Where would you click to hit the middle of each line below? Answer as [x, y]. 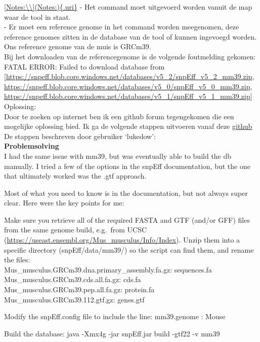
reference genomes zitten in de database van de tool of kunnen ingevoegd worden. [131, 36]
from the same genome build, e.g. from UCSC [76, 230]
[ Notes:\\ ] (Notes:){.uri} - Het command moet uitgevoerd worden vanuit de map [128, 7]
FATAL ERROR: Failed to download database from [84, 66]
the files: [17, 260]
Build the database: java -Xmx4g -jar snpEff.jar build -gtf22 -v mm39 [112, 333]
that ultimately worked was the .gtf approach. [75, 176]
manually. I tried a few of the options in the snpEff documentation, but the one [127, 166]
